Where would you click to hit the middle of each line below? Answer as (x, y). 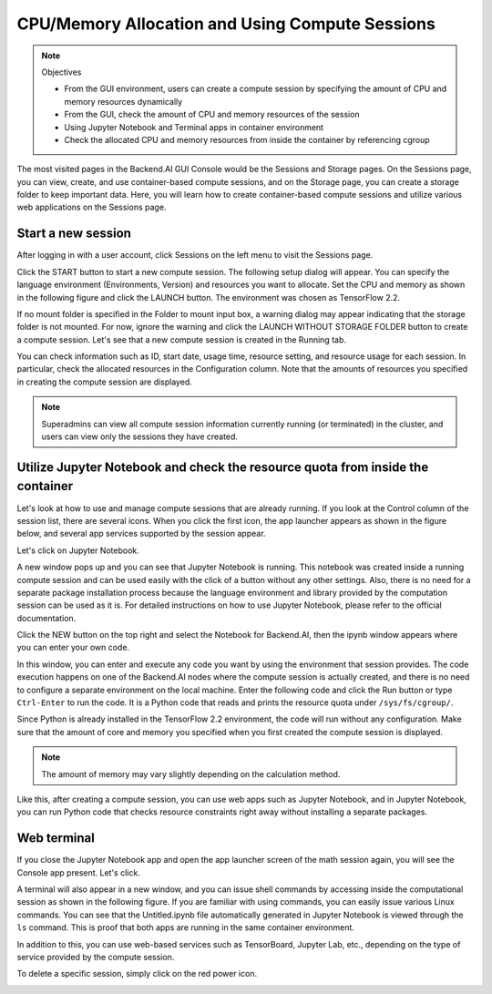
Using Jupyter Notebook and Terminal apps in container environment (194, 127)
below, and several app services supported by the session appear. (141, 534)
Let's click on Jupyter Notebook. (78, 550)
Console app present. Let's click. (78, 872)
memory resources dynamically (123, 101)
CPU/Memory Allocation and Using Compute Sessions (226, 24)
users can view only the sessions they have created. (140, 436)
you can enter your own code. (73, 648)
